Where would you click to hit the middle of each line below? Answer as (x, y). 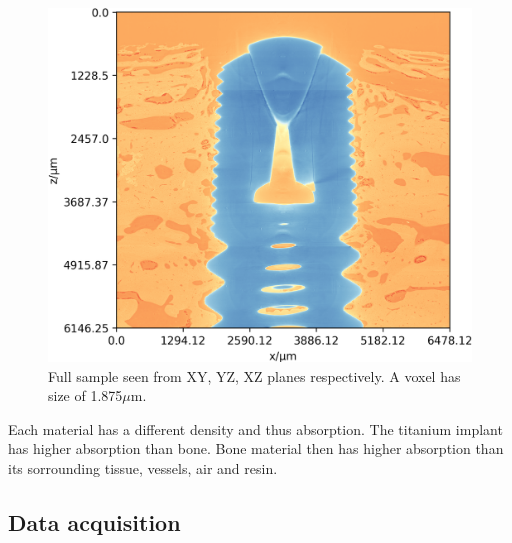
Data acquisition (94, 521)
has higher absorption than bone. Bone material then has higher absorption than (256, 448)
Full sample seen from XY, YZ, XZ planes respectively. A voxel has (254, 375)
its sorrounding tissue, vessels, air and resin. (143, 467)
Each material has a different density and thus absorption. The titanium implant (255, 428)
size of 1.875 (85, 395)
